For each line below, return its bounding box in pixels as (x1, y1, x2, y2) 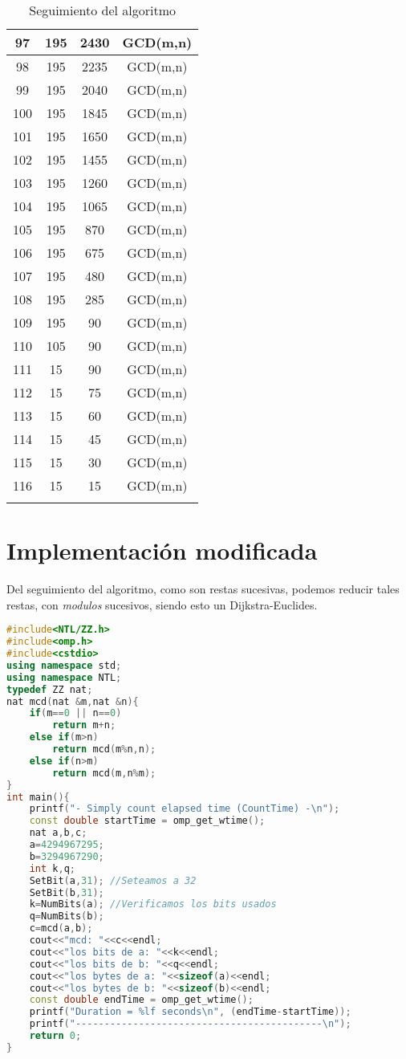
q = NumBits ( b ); (29, 910, 104, 923)
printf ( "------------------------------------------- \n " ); (29, 1018, 351, 1030)
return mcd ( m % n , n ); (52, 743, 156, 756)
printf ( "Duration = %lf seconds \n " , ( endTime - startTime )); (29, 1006, 351, 1018)
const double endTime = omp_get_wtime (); (29, 994, 254, 1006)
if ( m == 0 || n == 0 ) (29, 707, 122, 719)
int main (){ (6, 791, 70, 803)
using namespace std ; (6, 659, 122, 671)
